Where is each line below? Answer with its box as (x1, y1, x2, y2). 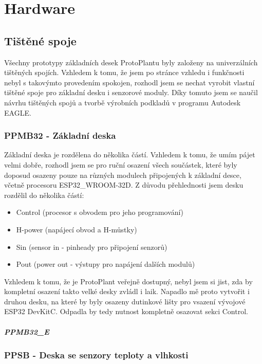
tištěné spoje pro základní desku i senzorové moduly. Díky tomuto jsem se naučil (4, 87, 258, 98)
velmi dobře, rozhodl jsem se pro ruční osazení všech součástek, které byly (4, 159, 237, 170)
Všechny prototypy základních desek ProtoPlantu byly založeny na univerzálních (4, 57, 258, 67)
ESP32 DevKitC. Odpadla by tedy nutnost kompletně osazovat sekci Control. (4, 306, 248, 317)
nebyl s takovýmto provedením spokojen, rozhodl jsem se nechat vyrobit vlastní (4, 77, 255, 87)
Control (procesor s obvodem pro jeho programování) (16, 207, 183, 217)
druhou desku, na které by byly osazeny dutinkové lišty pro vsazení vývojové (4, 296, 246, 306)
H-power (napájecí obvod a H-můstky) (16, 224, 137, 234)
